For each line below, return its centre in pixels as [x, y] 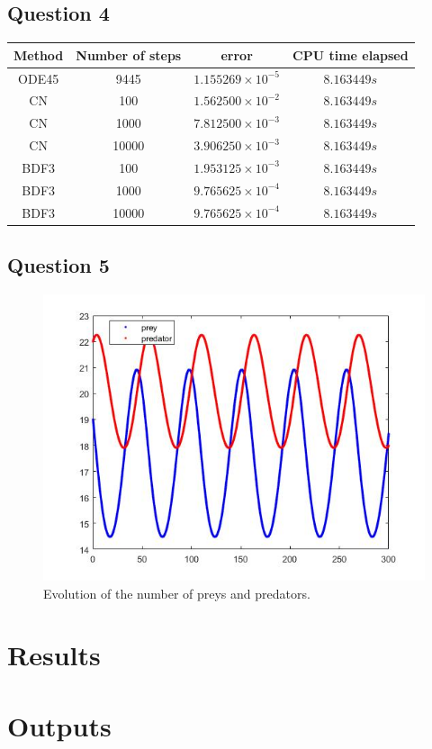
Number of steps [129, 54]
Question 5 [58, 265]
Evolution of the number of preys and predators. [177, 593]
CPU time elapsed [351, 54]
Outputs [59, 725]
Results [54, 655]
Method [39, 54]
